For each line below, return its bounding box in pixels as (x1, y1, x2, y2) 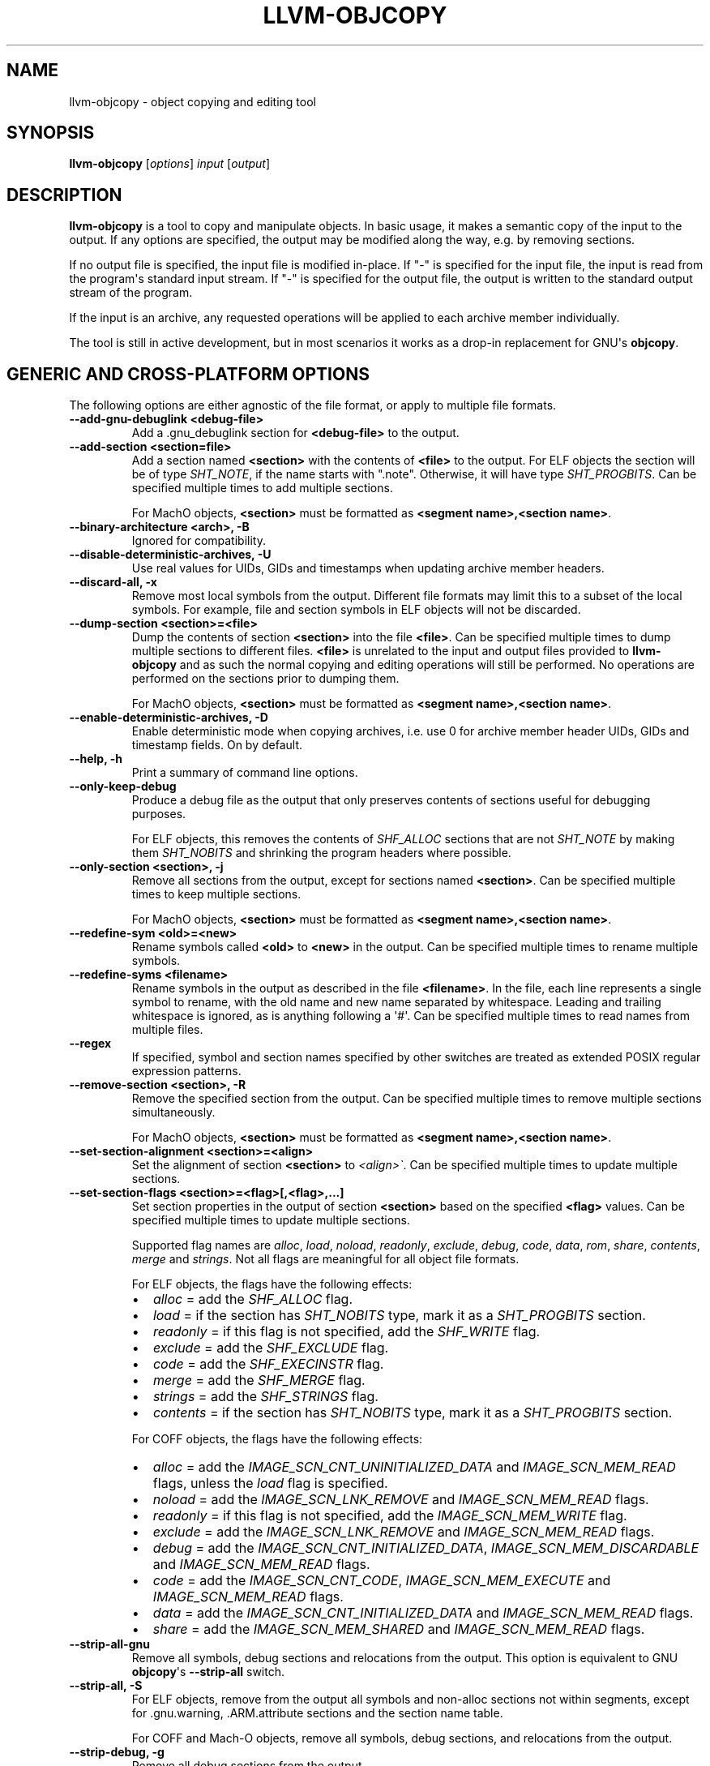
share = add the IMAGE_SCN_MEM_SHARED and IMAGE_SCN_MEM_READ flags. (152, 1621, 645, 1638)
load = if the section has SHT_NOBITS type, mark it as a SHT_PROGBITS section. (152, 1307, 646, 1324)
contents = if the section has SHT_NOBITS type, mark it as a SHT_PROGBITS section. (152, 1404, 673, 1421)
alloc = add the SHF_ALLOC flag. (152, 1291, 353, 1308)
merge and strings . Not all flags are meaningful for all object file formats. (131, 1252, 520, 1267)
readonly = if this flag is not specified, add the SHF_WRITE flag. (152, 1323, 541, 1340)
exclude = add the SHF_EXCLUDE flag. (152, 1340, 389, 1357)
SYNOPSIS (6, 122, 95, 144)
